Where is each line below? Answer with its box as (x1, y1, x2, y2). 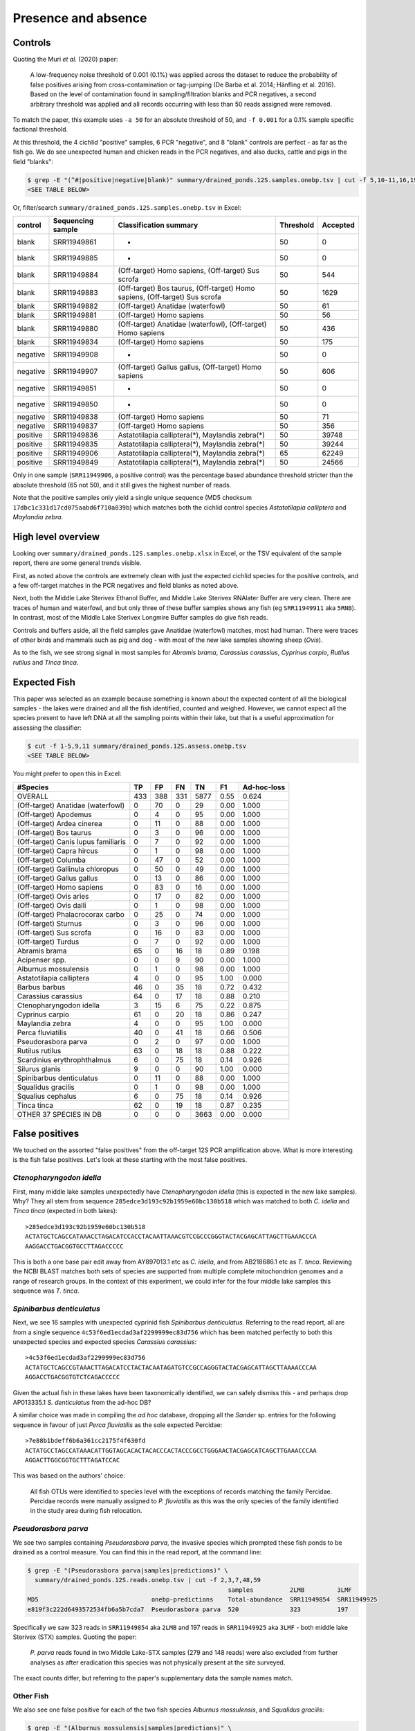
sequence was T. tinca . (12, 1286, 80, 1295)
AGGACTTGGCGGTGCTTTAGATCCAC (25, 1456, 120, 1464)
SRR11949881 (53, 310, 97, 320)
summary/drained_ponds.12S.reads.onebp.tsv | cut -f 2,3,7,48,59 (35, 1576, 261, 1584)
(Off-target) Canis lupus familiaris (17, 836, 126, 846)
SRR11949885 (53, 253, 98, 263)
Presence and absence (12, 10, 147, 26)
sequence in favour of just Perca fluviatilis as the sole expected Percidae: (12, 1420, 223, 1429)
